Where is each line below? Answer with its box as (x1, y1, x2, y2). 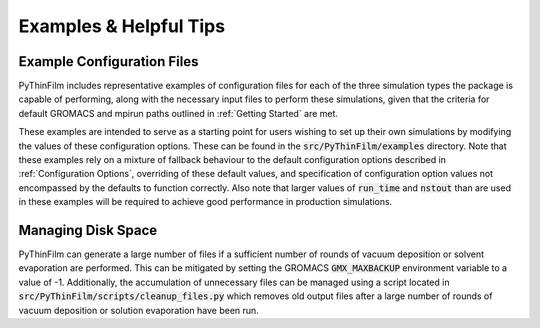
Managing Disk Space (18, 222, 158, 239)
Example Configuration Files (18, 53, 199, 70)
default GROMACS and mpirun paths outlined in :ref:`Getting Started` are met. (18, 107, 339, 119)
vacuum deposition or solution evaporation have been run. (18, 304, 259, 316)
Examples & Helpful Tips (18, 15, 225, 37)
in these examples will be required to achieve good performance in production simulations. (18, 196, 393, 208)
